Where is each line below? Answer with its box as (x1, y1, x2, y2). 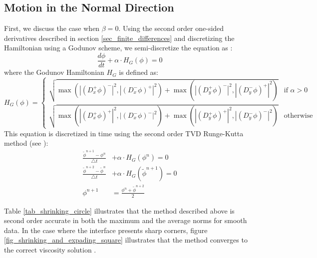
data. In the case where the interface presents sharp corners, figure (4, 225, 208, 235)
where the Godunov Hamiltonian (4, 67, 104, 77)
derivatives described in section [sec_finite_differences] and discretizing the (4, 32, 235, 43)
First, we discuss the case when (4, 23, 100, 33)
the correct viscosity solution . (4, 244, 96, 255)
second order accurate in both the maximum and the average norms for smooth (4, 215, 247, 226)
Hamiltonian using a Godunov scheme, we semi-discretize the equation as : (4, 42, 233, 53)
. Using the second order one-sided (118, 23, 224, 33)
